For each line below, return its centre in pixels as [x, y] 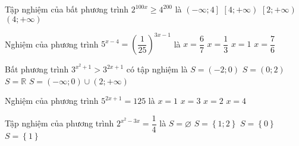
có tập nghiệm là [157, 69]
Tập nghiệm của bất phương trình [67, 9]
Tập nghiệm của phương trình [59, 123]
